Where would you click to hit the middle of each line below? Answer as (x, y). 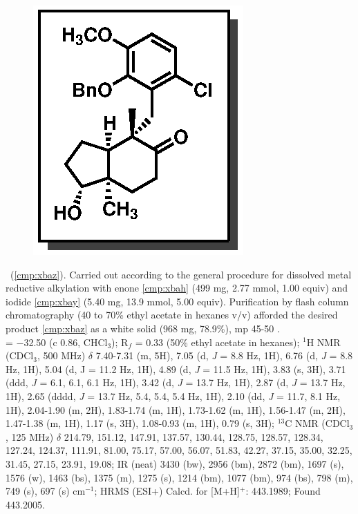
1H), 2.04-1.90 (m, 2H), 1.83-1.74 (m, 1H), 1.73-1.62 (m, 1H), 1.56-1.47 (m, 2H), (176, 409)
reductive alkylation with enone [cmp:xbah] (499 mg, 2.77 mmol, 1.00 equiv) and (177, 288)
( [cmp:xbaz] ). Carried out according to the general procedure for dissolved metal (181, 274)
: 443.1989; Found (283, 491)
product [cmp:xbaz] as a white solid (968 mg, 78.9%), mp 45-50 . (143, 328)
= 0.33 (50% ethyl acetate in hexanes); (217, 342)
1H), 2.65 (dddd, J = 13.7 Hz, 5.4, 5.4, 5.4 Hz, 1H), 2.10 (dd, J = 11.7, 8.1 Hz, (173, 396)
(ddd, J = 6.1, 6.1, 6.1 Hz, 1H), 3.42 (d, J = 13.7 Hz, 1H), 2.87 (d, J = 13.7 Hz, (176, 382)
